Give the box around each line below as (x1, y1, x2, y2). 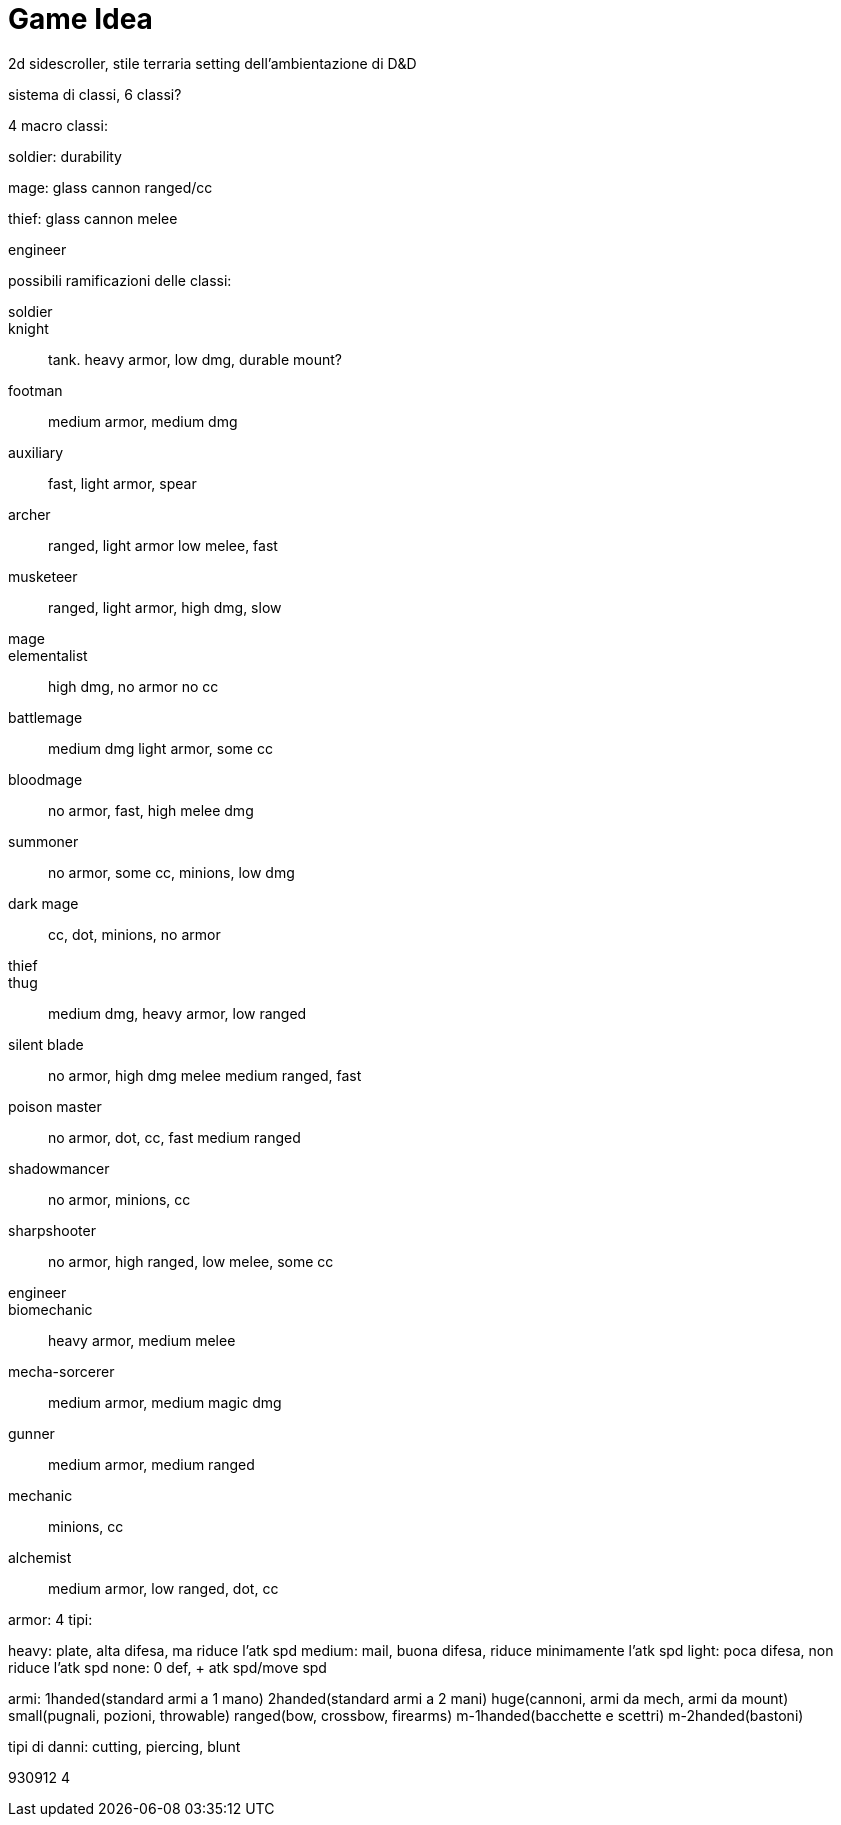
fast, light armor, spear (48, 474, 197, 492)
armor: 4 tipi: (8, 1610, 93, 1628)
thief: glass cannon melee (8, 209, 178, 227)
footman (8, 381, 63, 399)
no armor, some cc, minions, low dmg (48, 863, 295, 881)
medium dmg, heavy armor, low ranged (48, 1004, 307, 1022)
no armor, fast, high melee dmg (48, 801, 254, 819)
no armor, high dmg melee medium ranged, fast (48, 1066, 362, 1084)
